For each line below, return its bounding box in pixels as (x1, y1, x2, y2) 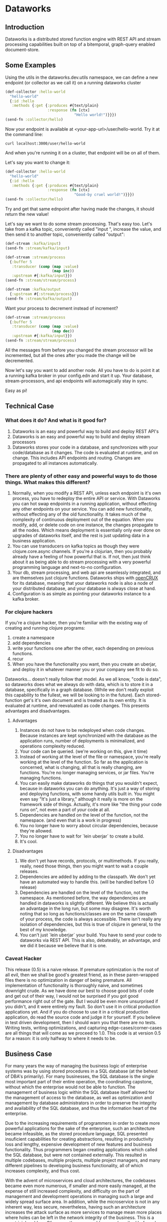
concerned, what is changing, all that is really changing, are (19, 764, 142, 770)
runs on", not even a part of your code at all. (19, 807, 110, 813)
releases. (19, 869, 39, 874)
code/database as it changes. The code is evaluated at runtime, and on (12, 449, 158, 455)
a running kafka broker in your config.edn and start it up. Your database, (5, 372, 153, 378)
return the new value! (5, 211, 49, 217)
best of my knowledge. (19, 927, 67, 933)
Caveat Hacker (5, 955, 42, 962)
